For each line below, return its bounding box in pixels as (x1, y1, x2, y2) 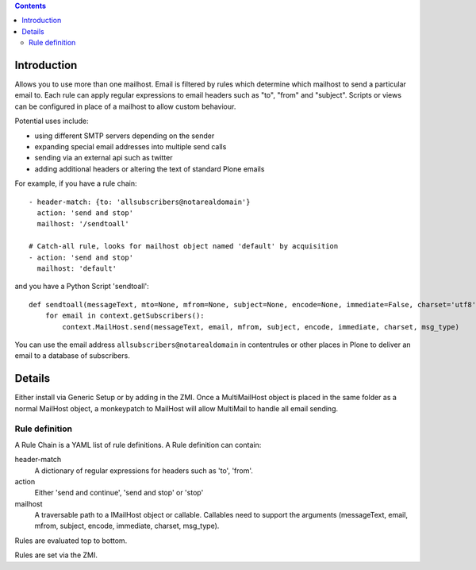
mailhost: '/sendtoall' (36, 219, 130, 229)
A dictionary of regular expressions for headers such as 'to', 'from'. (34, 465, 254, 476)
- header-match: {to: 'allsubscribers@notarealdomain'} (29, 197, 251, 206)
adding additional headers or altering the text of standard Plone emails (34, 164, 265, 174)
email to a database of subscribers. (14, 351, 130, 360)
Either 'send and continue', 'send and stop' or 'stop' (34, 488, 204, 498)
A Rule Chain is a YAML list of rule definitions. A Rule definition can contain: (14, 440, 262, 449)
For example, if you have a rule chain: (14, 179, 138, 188)
